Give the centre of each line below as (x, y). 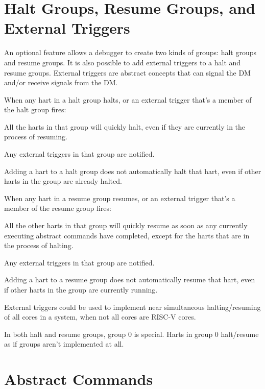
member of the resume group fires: (58, 208)
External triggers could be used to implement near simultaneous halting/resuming (132, 307)
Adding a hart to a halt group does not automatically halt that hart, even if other (133, 171)
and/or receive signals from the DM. (61, 82)
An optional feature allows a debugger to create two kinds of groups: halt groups (130, 52)
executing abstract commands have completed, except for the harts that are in (127, 235)
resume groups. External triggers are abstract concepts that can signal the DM (127, 72)
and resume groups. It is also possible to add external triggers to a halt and (123, 62)
